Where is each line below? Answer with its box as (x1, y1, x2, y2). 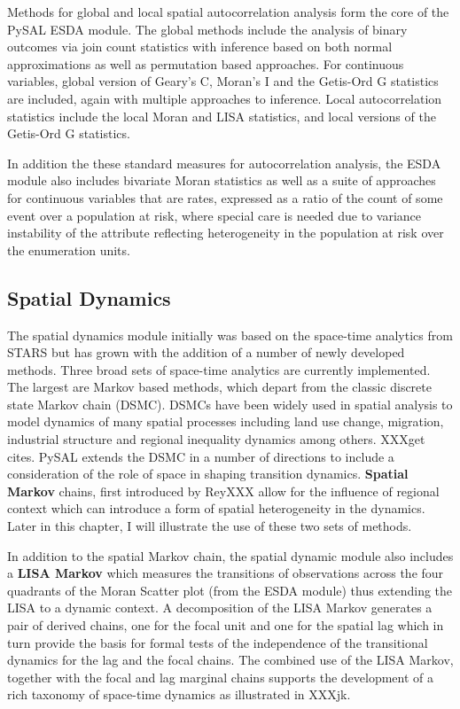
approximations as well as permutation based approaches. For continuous (7, 54, 404, 73)
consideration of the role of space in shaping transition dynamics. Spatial (7, 464, 409, 483)
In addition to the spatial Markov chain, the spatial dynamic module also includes (7, 546, 454, 565)
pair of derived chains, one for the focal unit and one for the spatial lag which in (7, 616, 444, 635)
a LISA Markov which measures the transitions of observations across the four (7, 564, 444, 582)
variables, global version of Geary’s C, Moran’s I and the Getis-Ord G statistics (7, 72, 439, 90)
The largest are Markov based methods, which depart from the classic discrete (7, 378, 432, 396)
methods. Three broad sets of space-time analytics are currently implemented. (7, 360, 431, 378)
